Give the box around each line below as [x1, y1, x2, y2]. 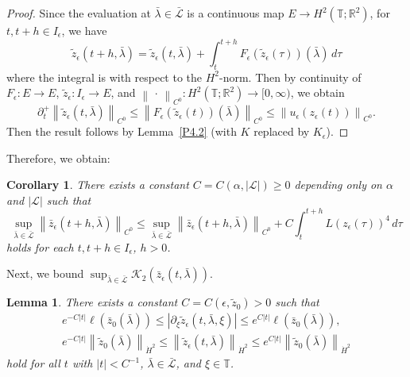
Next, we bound [6, 265, 84, 282]
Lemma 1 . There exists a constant [6, 294, 178, 310]
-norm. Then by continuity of [219, 68, 362, 85]
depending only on [294, 176, 382, 193]
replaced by [253, 123, 310, 140]
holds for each [6, 238, 74, 255]
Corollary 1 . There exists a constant [6, 176, 189, 193]
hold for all [6, 355, 60, 371]
